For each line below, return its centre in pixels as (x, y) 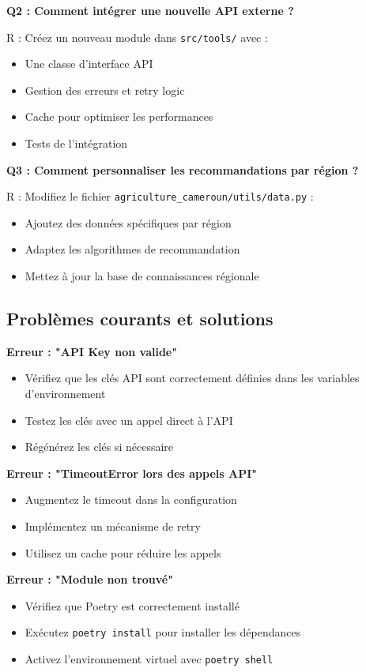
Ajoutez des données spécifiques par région (128, 222)
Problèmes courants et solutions (140, 319)
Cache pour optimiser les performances (119, 116)
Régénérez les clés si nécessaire (99, 447)
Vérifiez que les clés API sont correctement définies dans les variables (192, 378)
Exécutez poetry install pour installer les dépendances (163, 632)
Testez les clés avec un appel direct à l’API (129, 420)
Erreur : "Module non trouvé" (90, 579)
